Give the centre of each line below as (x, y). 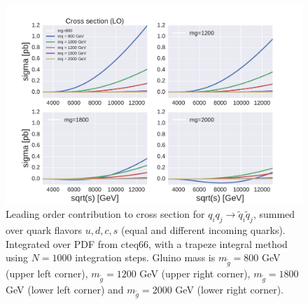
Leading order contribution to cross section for (105, 214)
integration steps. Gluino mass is (145, 257)
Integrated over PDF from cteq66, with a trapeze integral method (147, 243)
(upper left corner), (47, 273)
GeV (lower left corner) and (65, 289)
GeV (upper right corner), (195, 273)
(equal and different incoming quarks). (203, 230)
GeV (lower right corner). (229, 289)
